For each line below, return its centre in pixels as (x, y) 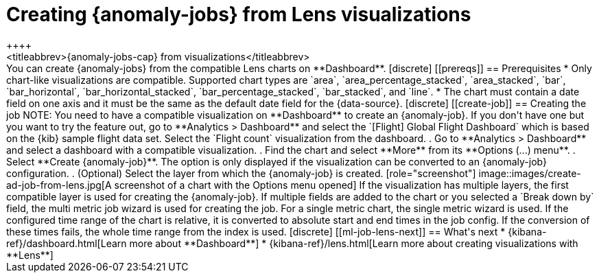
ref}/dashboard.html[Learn (67, 243)
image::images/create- (530, 173)
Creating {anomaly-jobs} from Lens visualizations (239, 14)
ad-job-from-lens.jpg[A (59, 185)
